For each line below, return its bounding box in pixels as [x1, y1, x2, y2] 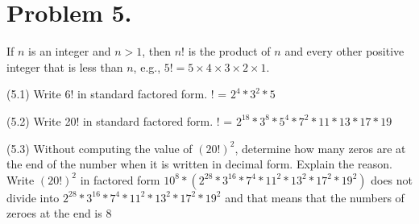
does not [371, 171, 413, 188]
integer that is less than [6, 58, 123, 75]
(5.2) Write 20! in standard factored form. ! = [6, 112, 233, 129]
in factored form [80, 171, 160, 188]
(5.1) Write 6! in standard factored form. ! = [6, 85, 227, 102]
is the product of [188, 43, 271, 60]
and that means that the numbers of [225, 189, 404, 205]
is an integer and [28, 43, 111, 60]
